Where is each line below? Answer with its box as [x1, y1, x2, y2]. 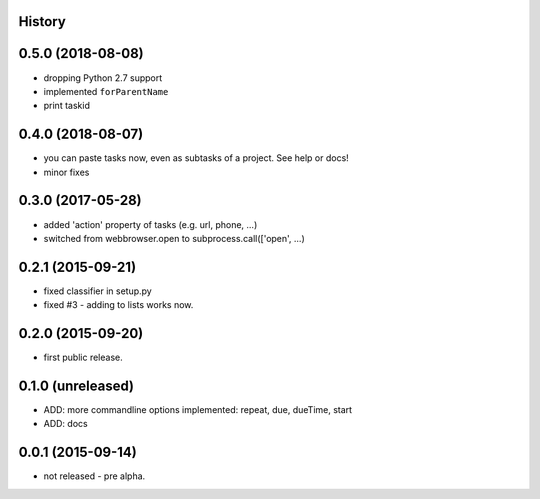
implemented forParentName [43, 85, 169, 97]
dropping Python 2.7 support [43, 71, 163, 84]
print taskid [43, 100, 90, 112]
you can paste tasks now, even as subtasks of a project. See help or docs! [43, 152, 349, 164]
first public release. [43, 351, 124, 364]
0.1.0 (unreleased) [18, 377, 135, 394]
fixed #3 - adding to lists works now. [43, 299, 194, 311]
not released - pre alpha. [43, 470, 146, 482]
